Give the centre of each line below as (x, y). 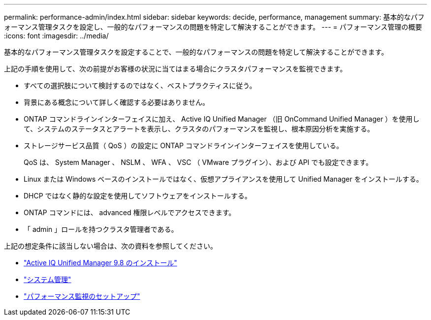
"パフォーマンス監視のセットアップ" (82, 296)
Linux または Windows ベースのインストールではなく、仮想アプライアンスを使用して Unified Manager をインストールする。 (223, 179)
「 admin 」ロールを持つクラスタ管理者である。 (101, 229)
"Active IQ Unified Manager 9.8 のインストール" (100, 263)
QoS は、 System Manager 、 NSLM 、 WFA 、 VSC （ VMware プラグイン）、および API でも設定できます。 (198, 162)
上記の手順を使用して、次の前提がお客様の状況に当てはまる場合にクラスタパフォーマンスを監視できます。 (175, 69)
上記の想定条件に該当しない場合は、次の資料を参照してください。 (111, 246)
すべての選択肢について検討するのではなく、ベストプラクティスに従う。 (140, 85)
